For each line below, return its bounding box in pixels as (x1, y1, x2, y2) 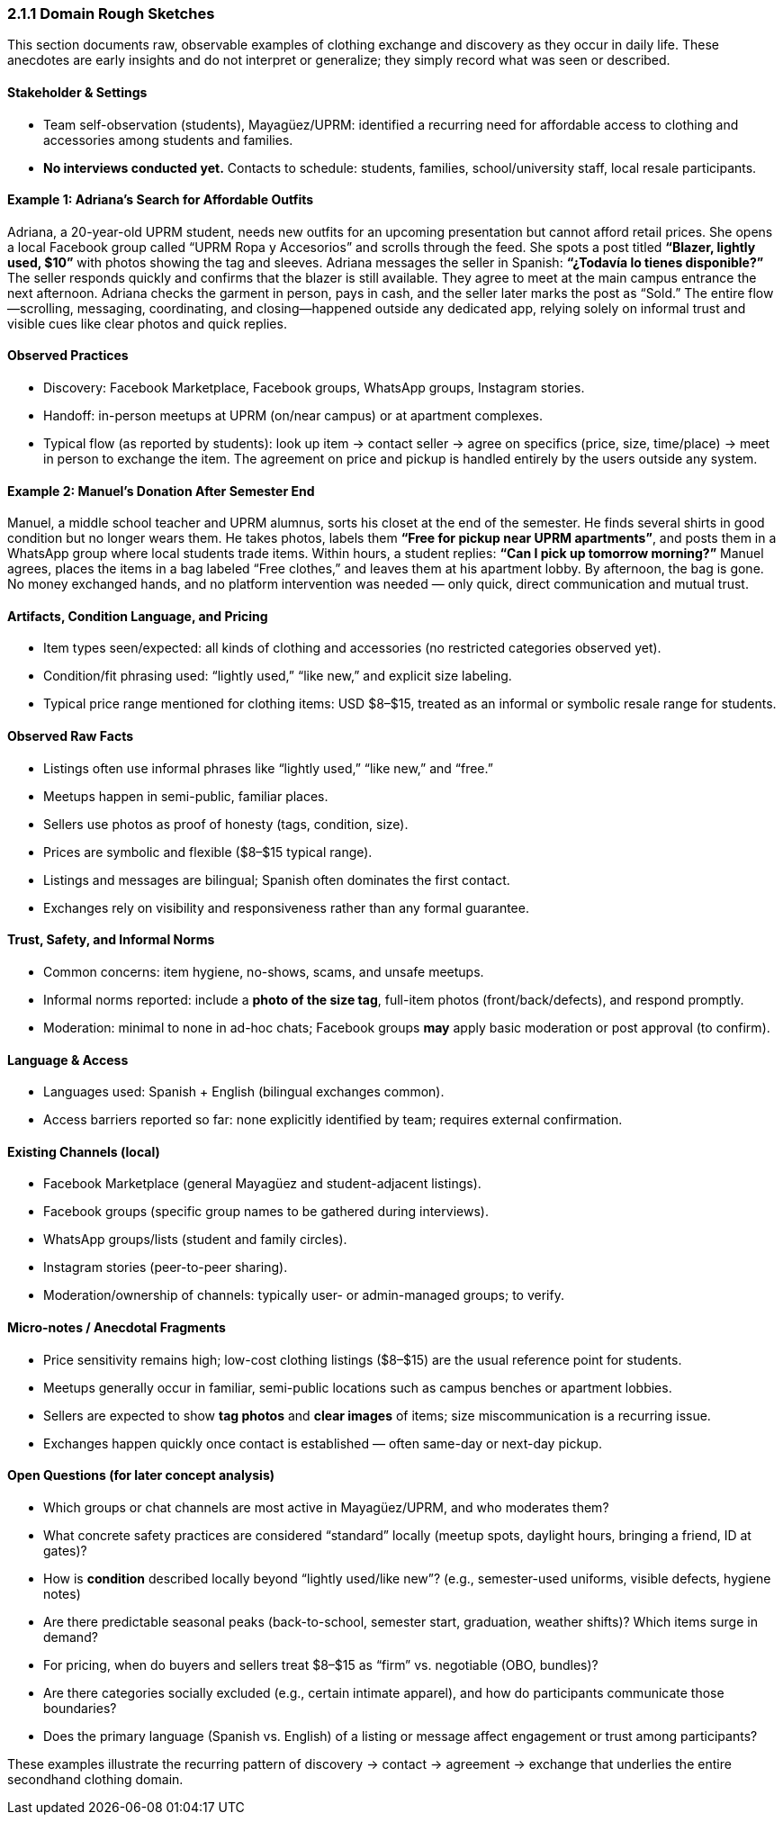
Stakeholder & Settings (7, 84, 148, 100)
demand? (43, 1628, 98, 1645)
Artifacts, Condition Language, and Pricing (7, 608, 268, 624)
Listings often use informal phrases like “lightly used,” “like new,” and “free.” (43, 760, 493, 776)
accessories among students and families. (43, 131, 293, 148)
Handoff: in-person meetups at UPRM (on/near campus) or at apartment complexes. (43, 408, 543, 424)
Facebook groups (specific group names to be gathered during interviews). (43, 1204, 489, 1220)
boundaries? (43, 1700, 117, 1716)
